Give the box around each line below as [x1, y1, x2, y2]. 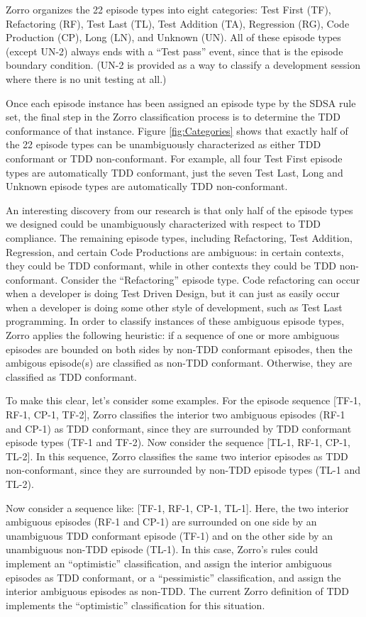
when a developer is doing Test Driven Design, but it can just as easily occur [6, 286, 340, 301]
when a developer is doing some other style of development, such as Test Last [6, 299, 343, 314]
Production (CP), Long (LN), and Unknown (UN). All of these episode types [6, 30, 341, 45]
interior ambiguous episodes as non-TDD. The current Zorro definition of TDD [6, 584, 349, 599]
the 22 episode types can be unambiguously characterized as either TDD [6, 137, 321, 152]
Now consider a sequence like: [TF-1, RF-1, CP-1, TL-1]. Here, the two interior [6, 500, 349, 515]
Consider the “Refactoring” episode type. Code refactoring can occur [60, 272, 360, 287]
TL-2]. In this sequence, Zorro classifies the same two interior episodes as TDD [6, 448, 348, 463]
